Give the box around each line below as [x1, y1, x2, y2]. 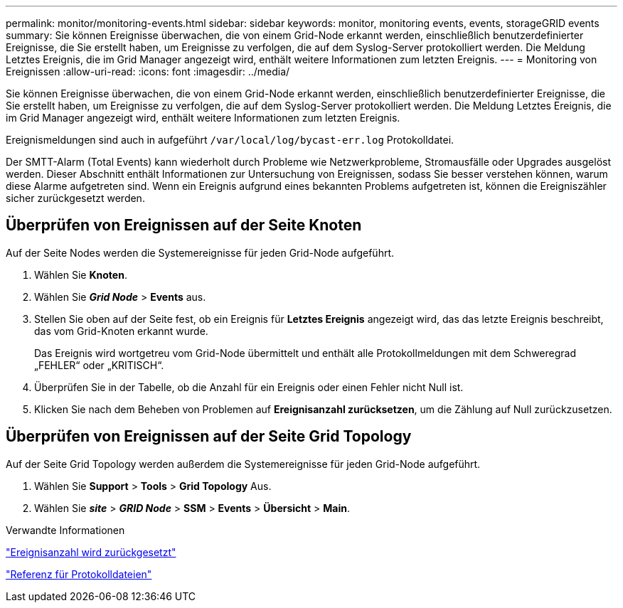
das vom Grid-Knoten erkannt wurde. [34, 324, 208, 337]
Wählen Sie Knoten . [34, 268, 127, 281]
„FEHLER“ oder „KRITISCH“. [34, 358, 164, 371]
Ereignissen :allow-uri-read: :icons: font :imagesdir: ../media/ [6, 65, 290, 78]
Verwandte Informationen [6, 523, 125, 536]
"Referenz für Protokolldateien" [6, 567, 152, 580]
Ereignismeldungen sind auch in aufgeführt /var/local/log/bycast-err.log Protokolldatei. [6, 134, 454, 146]
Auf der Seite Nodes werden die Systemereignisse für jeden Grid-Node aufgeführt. [6, 246, 395, 259]
